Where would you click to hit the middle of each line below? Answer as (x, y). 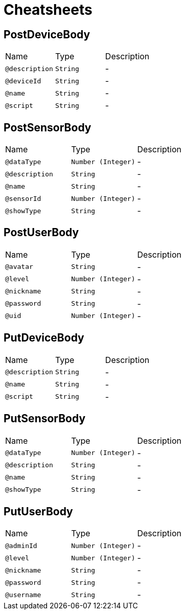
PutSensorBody (45, 419)
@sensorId (23, 198)
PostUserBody (41, 233)
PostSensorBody (48, 127)
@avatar (19, 267)
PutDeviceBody (44, 338)
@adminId (21, 545)
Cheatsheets (48, 10)
